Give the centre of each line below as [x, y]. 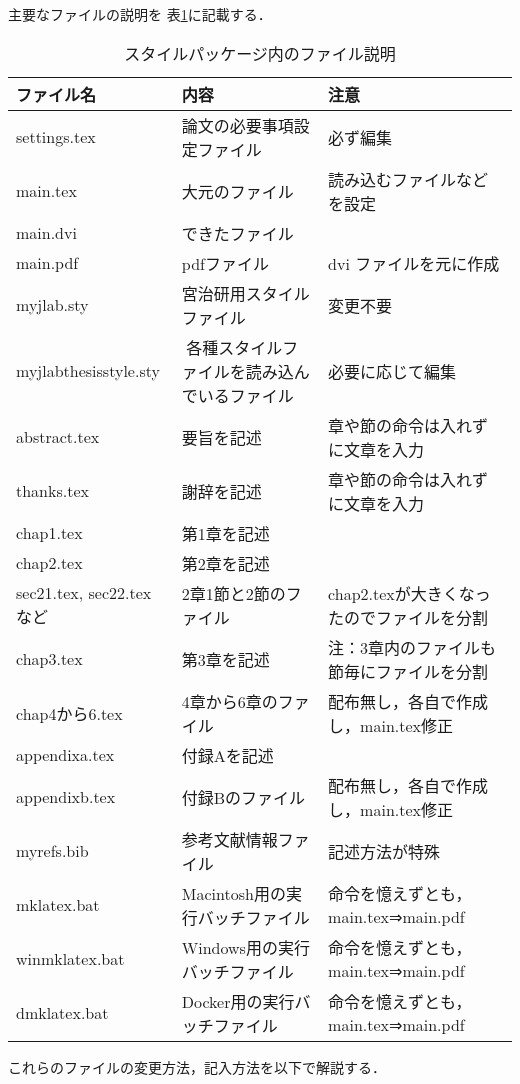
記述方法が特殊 [384, 851]
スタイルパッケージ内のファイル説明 [260, 53]
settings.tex [56, 137]
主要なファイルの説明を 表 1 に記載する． [140, 14]
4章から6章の [229, 701]
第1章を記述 [225, 533]
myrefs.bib [52, 851]
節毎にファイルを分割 [408, 671]
